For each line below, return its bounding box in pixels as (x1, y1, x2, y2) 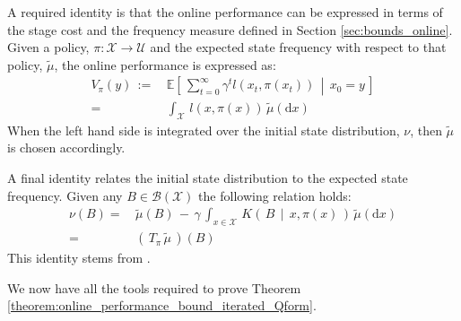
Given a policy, (7, 38, 90, 56)
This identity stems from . (7, 248, 151, 267)
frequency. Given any (7, 186, 123, 204)
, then (410, 120, 442, 139)
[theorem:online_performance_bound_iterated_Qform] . (7, 296, 317, 315)
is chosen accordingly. (7, 138, 126, 157)
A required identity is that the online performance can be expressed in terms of (7, 3, 443, 21)
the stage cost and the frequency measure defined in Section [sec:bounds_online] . (7, 20, 453, 39)
